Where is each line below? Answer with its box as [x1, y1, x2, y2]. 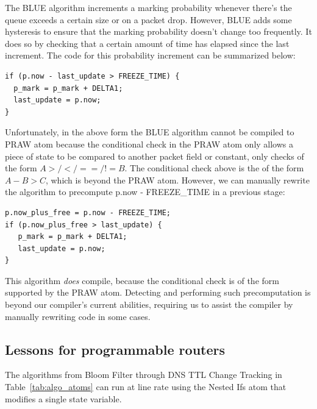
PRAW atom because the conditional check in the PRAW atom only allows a [5, 137, 294, 150]
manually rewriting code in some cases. [5, 310, 151, 322]
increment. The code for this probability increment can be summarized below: [5, 49, 296, 62]
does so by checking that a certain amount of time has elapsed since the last [5, 37, 290, 49]
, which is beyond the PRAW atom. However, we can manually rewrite [45, 173, 310, 186]
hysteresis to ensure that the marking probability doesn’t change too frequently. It [5, 25, 312, 38]
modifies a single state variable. [5, 392, 122, 405]
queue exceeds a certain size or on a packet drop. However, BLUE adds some [5, 13, 292, 26]
